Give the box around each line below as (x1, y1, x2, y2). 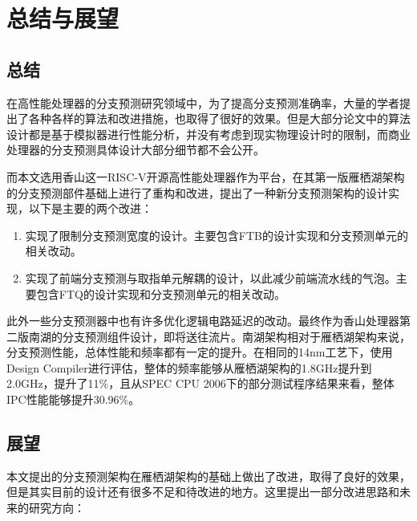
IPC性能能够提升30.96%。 (6, 391, 140, 408)
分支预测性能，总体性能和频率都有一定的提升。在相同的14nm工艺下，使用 (6, 344, 393, 360)
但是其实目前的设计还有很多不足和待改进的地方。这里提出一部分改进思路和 (6, 483, 399, 500)
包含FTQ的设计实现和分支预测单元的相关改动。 (36, 285, 285, 302)
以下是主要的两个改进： (28, 200, 152, 217)
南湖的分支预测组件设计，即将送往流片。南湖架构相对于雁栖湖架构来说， (28, 328, 411, 344)
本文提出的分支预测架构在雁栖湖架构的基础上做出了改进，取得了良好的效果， (6, 467, 411, 484)
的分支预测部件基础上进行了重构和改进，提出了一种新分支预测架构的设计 (6, 184, 388, 201)
